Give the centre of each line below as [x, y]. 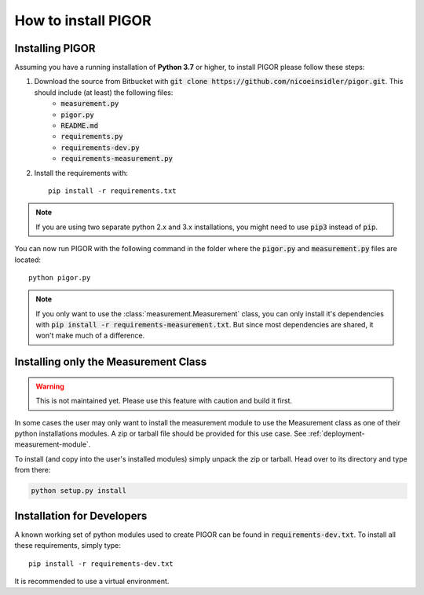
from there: [33, 470]
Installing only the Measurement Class [111, 362]
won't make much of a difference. [90, 336]
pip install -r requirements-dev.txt [101, 564]
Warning [50, 386]
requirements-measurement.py [117, 159]
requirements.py [92, 137]
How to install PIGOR [83, 20]
